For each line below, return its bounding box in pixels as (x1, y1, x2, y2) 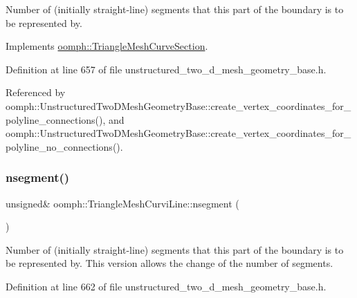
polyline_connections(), (6, 112, 106, 127)
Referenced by (6, 85, 66, 100)
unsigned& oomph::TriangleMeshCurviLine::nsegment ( (6, 196, 239, 210)
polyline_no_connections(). (6, 139, 123, 153)
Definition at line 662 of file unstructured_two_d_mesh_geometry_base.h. (6, 279, 327, 293)
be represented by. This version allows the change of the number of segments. (6, 256, 333, 270)
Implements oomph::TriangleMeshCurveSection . (6, 39, 208, 53)
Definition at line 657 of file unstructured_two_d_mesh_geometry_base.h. (6, 62, 327, 76)
